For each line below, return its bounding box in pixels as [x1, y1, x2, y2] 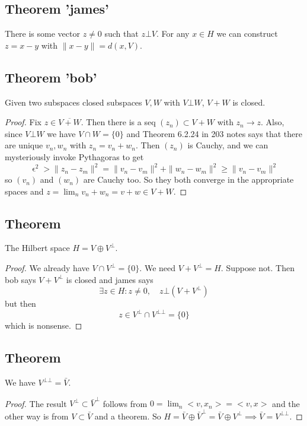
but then [5, 297, 36, 310]
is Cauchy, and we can [187, 139, 268, 151]
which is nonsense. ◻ [5, 319, 82, 332]
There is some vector [5, 27, 80, 40]
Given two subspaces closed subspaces [5, 96, 142, 108]
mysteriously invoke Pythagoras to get [5, 150, 144, 163]
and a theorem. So [94, 409, 161, 422]
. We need [139, 262, 176, 274]
